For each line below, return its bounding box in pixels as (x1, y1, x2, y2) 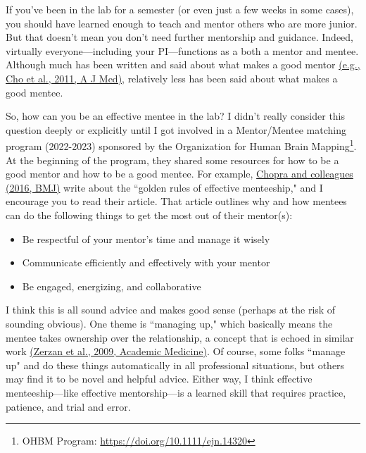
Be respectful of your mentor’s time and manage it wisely (22, 231, 270, 246)
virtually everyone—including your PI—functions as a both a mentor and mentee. (6, 43, 359, 58)
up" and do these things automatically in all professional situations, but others (6, 357, 345, 372)
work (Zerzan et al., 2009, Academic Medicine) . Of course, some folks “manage (6, 344, 346, 359)
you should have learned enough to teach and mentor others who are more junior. (6, 15, 358, 30)
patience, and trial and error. (6, 399, 131, 414)
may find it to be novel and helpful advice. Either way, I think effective (6, 371, 313, 386)
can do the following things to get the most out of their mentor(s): (6, 207, 293, 222)
